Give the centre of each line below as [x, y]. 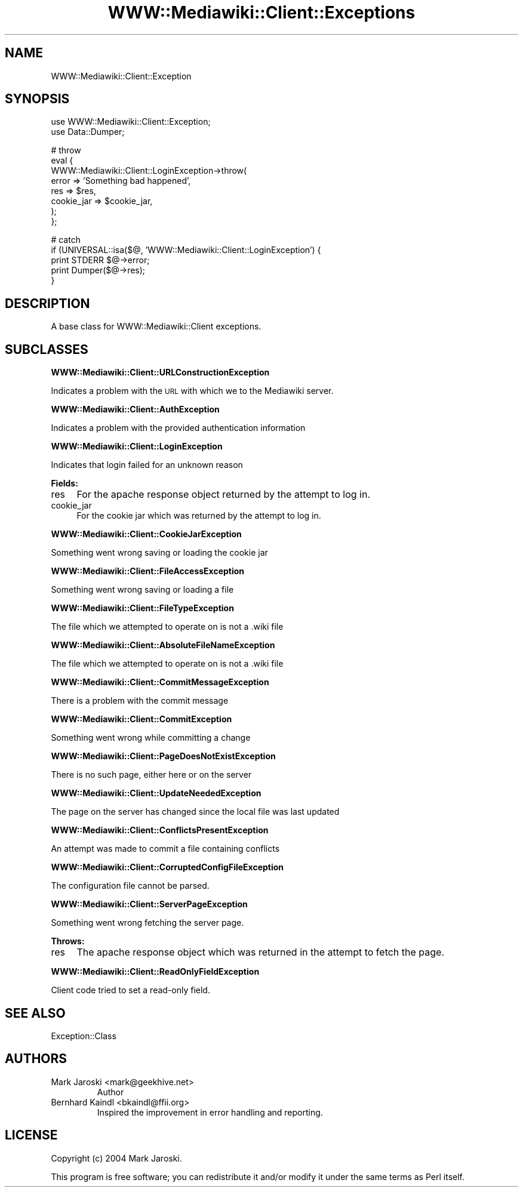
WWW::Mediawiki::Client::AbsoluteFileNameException [163, 645]
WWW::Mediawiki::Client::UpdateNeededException [156, 793]
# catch [66, 240]
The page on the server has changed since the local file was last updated [195, 812]
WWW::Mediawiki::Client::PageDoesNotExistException [163, 756]
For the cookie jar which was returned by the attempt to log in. [199, 516]
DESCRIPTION [47, 303]
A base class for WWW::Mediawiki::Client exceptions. [156, 327]
